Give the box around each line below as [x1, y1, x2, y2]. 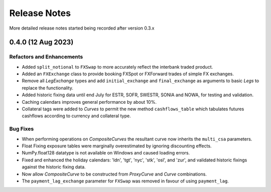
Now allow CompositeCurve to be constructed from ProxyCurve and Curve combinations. [22, 171, 207, 177]
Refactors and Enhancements [9, 53, 83, 60]
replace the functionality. [22, 85, 74, 91]
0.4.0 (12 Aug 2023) [9, 38, 74, 47]
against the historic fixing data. [22, 164, 86, 170]
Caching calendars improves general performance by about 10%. [22, 99, 157, 105]
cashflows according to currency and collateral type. [22, 113, 131, 119]
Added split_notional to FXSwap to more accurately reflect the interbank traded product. [22, 64, 213, 70]
